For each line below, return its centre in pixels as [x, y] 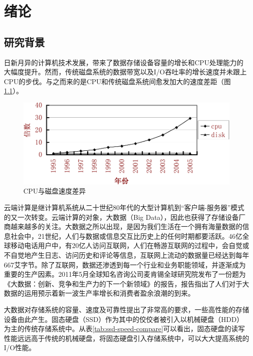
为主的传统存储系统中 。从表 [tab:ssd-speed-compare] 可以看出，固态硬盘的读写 [125, 329]
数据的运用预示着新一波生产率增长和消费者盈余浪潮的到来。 [99, 293]
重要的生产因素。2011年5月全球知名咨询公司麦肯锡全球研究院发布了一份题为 [125, 274]
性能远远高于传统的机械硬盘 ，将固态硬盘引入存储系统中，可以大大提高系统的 [126, 338]
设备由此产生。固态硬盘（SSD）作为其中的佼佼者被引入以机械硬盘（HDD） [124, 319]
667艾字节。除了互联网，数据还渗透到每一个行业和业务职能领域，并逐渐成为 [125, 264]
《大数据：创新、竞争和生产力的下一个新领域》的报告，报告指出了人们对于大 [126, 283]
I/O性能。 [20, 347]
